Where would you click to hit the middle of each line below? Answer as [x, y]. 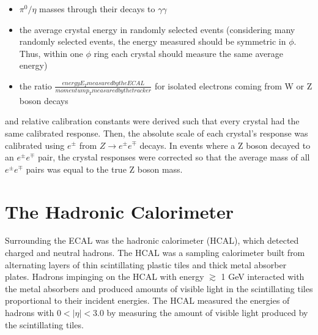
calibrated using [35, 145]
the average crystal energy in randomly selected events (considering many [157, 29]
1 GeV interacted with [263, 277]
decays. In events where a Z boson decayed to [225, 145]
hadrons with [30, 312]
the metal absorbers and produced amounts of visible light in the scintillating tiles [159, 288]
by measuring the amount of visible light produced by [207, 312]
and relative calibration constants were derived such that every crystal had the [152, 121]
